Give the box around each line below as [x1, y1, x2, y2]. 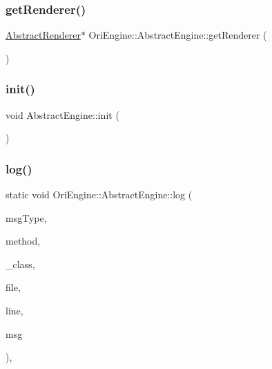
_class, [6, 256, 35, 271]
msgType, [6, 210, 47, 225]
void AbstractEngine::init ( [6, 107, 119, 122]
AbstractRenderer [6, 28, 81, 42]
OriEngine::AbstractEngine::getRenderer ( [88, 28, 267, 42]
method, [6, 234, 41, 248]
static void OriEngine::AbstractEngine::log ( [6, 187, 193, 202]
